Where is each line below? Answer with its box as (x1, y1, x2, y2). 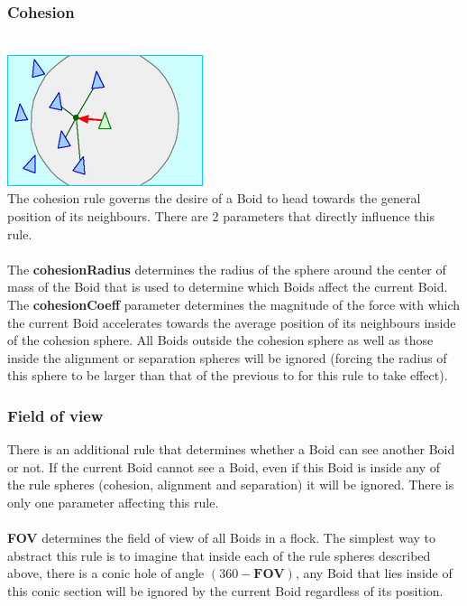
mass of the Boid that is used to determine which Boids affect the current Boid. (7, 277, 448, 296)
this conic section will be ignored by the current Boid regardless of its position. (7, 581, 444, 600)
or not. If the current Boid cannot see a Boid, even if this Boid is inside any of (7, 457, 441, 476)
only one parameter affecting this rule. (7, 492, 219, 511)
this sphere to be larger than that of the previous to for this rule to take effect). (7, 366, 448, 385)
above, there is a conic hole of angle (7, 564, 205, 583)
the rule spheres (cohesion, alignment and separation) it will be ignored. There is (7, 475, 454, 494)
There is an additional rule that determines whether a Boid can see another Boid (7, 440, 455, 459)
